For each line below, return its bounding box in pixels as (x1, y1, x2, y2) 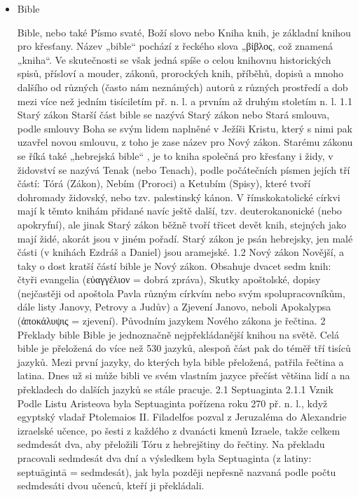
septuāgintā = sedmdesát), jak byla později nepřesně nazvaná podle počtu (17, 464, 336, 479)
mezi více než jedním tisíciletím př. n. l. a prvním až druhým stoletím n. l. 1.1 (17, 93, 352, 108)
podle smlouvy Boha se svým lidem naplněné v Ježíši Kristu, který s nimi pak (17, 121, 352, 135)
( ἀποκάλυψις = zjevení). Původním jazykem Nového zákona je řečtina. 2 (17, 313, 326, 328)
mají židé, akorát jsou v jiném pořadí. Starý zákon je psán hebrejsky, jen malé (17, 231, 353, 245)
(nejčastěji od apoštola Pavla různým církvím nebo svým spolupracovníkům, (17, 285, 345, 300)
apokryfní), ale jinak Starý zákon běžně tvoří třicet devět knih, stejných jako (17, 217, 347, 231)
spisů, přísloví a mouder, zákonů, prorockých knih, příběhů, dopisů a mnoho (17, 66, 344, 81)
